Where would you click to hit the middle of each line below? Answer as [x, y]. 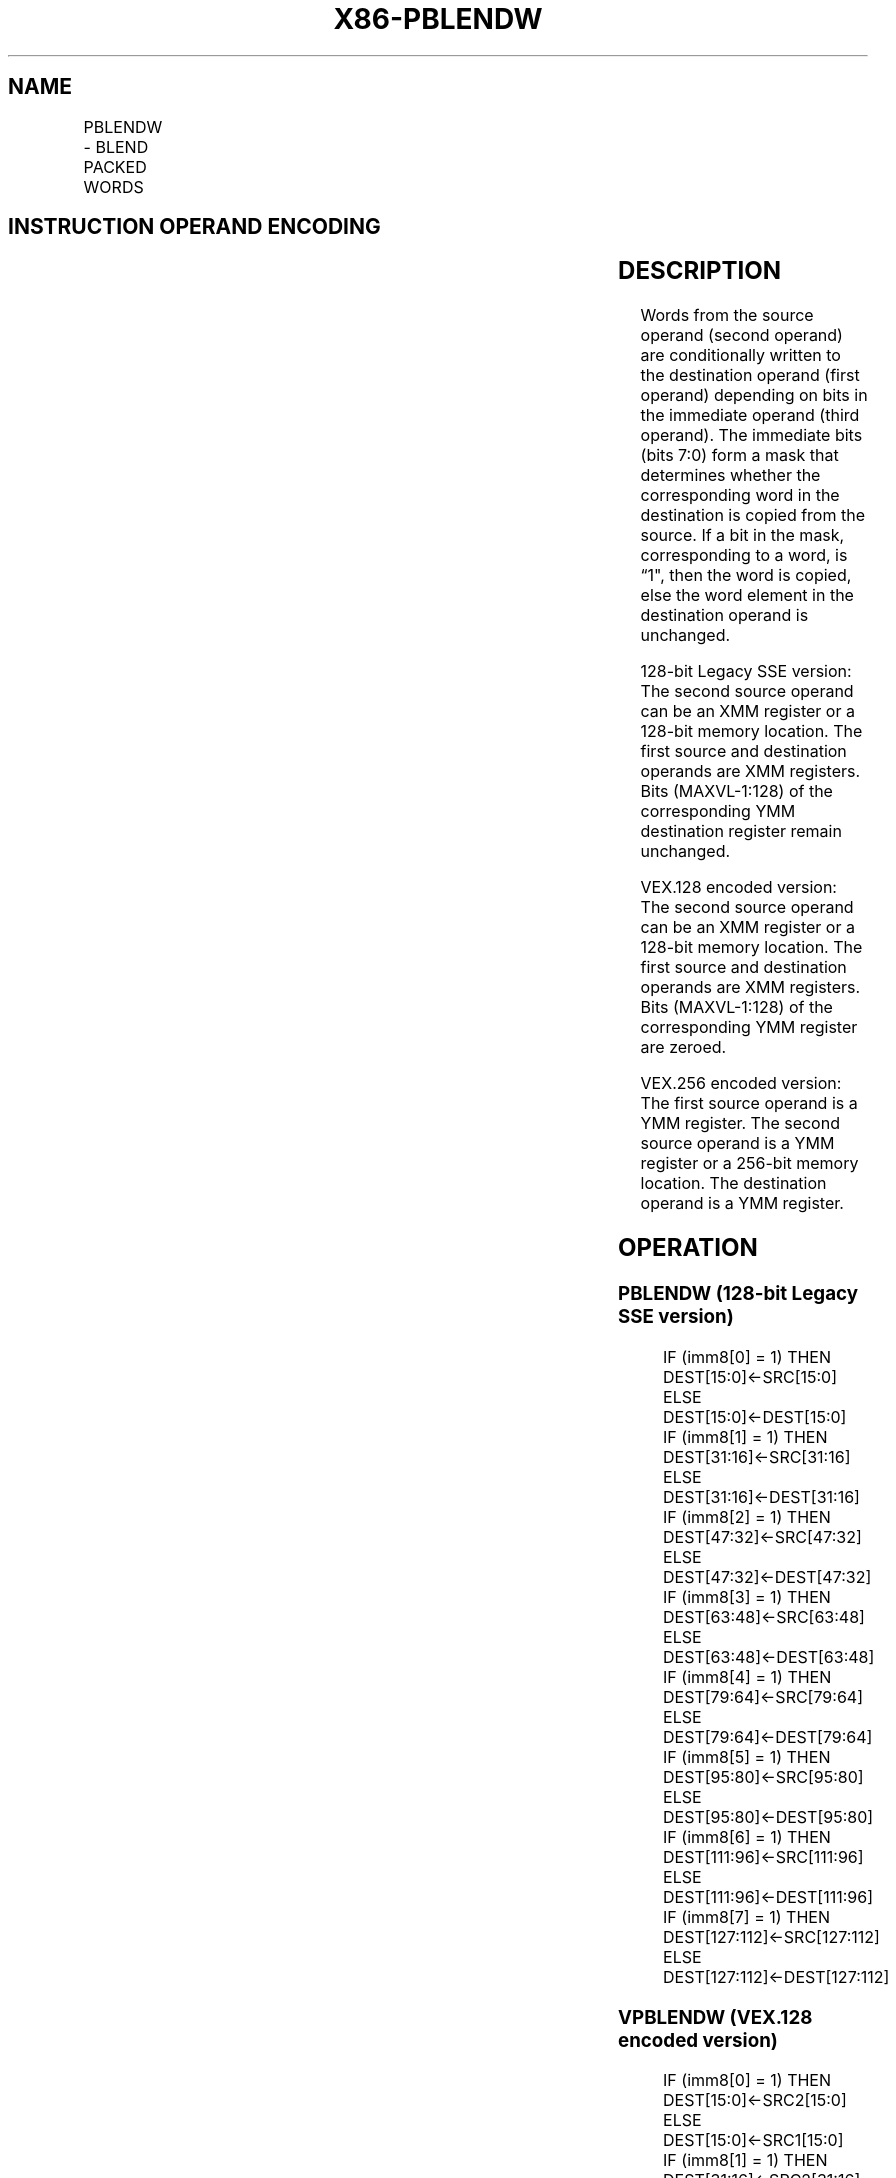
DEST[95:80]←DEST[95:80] [768, 1816]
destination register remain [741, 831]
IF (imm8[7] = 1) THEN [746, 1916]
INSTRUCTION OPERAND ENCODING [194, 227]
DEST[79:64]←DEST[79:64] [768, 1736]
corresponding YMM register [749, 1027]
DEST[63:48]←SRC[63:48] [764, 1616]
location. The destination [733, 1183]
